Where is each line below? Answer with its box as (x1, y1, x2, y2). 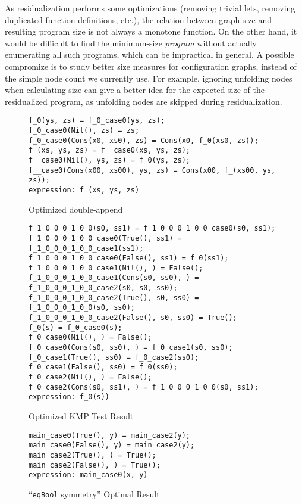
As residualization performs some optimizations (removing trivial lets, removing (5, 2, 295, 14)
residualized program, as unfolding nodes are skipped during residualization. (5, 95, 282, 107)
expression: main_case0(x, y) (29, 471, 148, 480)
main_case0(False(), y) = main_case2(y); (29, 441, 195, 450)
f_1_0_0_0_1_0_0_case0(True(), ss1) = (29, 234, 182, 242)
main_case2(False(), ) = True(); (29, 461, 161, 469)
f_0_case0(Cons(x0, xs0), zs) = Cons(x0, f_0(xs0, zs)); (29, 136, 259, 145)
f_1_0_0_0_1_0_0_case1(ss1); (29, 244, 144, 253)
